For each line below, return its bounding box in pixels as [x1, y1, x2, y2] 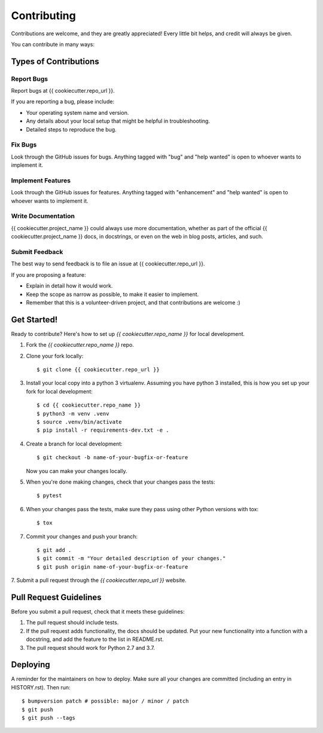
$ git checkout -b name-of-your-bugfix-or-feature [36, 454, 188, 461]
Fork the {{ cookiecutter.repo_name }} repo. [26, 341, 135, 349]
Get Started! [11, 314, 58, 325]
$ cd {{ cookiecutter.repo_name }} [36, 402, 141, 409]
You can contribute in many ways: [11, 41, 95, 48]
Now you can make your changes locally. [26, 467, 127, 475]
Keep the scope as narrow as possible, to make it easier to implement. [26, 291, 199, 298]
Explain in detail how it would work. [26, 282, 113, 289]
